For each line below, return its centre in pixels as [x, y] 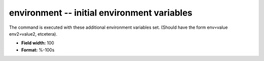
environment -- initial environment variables [101, 13]
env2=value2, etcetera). [33, 34]
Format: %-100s [38, 50]
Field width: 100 [38, 43]
